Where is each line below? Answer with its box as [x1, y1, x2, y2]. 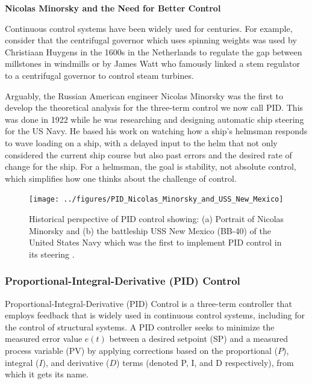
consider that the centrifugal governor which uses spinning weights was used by [5, 34, 297, 46]
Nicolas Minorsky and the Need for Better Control [5, 2, 221, 14]
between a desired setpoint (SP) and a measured [109, 332, 289, 345]
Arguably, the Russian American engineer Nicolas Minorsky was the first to [5, 89, 284, 102]
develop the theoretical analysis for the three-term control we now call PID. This [5, 101, 304, 114]
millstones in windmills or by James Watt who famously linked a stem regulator [5, 57, 300, 70]
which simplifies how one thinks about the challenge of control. [5, 172, 237, 184]
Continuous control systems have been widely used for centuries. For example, [5, 22, 293, 34]
